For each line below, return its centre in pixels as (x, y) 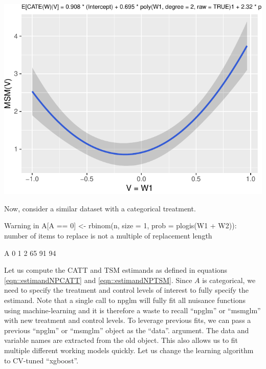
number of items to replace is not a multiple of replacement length (108, 235)
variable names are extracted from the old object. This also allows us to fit (121, 340)
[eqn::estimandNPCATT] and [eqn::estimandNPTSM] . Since (98, 280)
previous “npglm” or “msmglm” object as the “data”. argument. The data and (127, 330)
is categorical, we (229, 280)
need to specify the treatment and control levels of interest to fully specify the (126, 290)
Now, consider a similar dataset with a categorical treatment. (100, 208)
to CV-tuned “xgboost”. (41, 360)
